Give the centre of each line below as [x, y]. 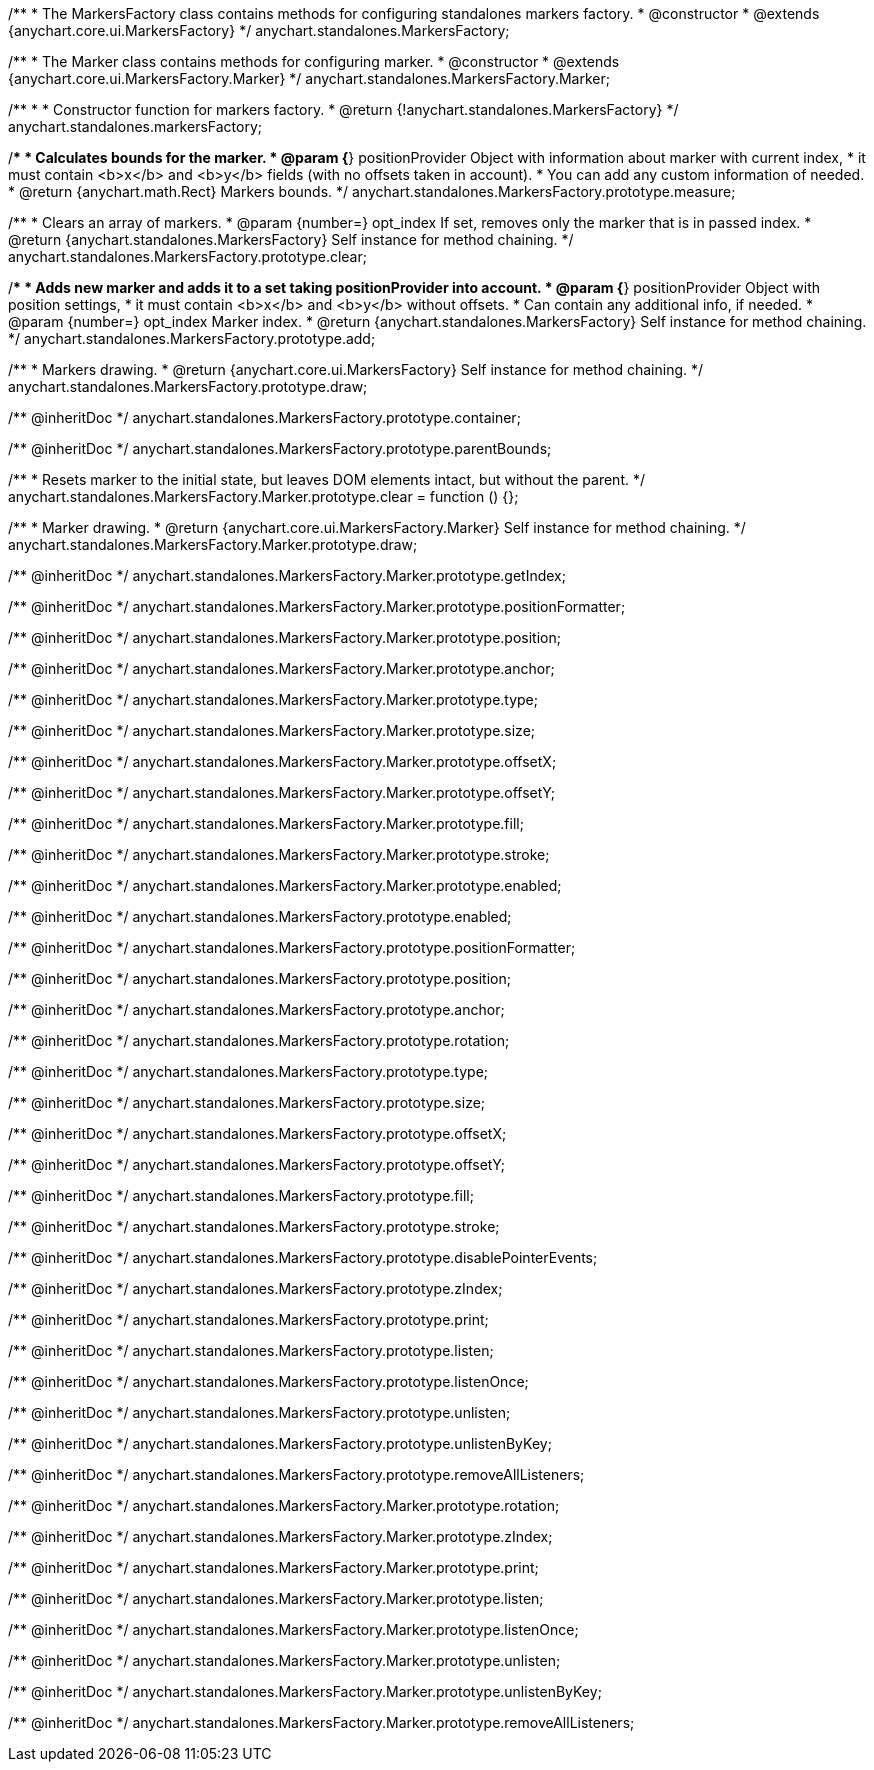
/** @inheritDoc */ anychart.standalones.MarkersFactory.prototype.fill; [241, 1195]
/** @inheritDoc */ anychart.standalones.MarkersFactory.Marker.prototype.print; [273, 1567]
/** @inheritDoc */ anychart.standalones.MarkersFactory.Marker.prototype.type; [273, 699]
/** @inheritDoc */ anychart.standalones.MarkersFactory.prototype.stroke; [254, 1226]
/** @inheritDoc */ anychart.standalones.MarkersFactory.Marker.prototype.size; [272, 730]
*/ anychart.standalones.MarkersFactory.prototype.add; [192, 338]
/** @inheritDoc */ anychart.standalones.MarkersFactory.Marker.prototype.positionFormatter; [317, 606]
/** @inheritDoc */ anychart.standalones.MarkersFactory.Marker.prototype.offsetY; [281, 792]
